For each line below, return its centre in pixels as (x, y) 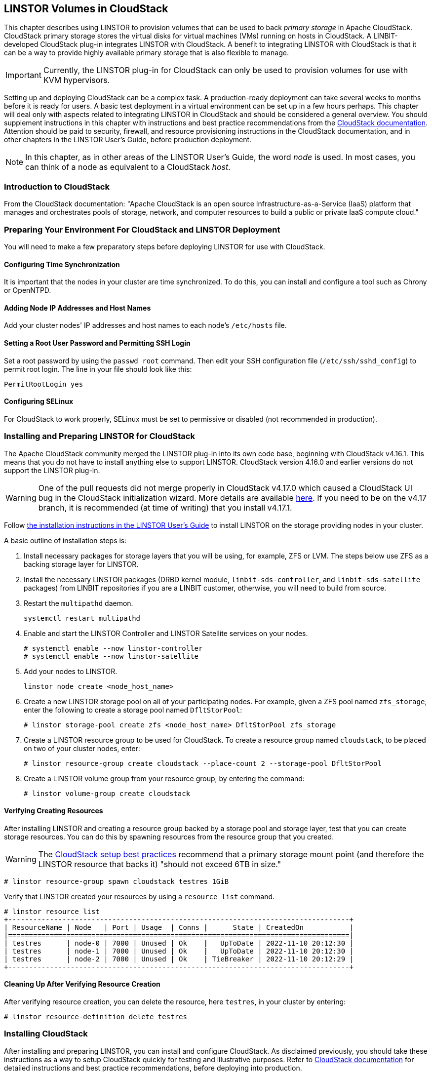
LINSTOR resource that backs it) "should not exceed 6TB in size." (160, 864)
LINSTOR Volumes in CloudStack (86, 9)
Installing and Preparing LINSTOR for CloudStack (99, 436)
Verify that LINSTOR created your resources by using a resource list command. (139, 896)
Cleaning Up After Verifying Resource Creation (82, 984)
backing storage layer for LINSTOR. (81, 564)
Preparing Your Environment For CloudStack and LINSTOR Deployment (142, 229)
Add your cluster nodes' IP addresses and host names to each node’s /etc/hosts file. (145, 325)
